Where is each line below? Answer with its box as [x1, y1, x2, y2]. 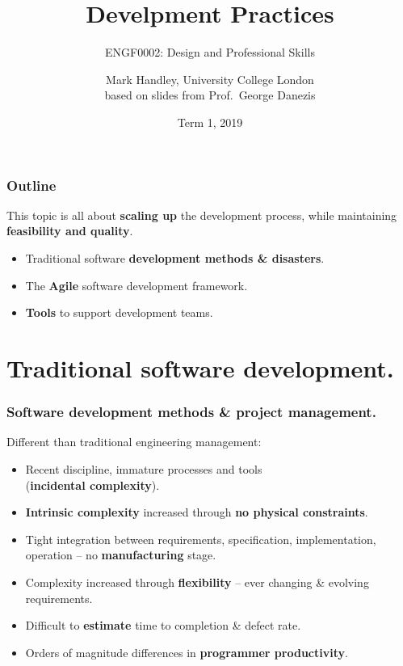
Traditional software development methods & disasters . [25, 249, 325, 266]
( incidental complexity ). [25, 476, 160, 493]
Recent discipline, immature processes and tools [25, 460, 262, 477]
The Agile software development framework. [25, 276, 248, 293]
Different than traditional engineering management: [6, 433, 262, 450]
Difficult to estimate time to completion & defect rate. [25, 617, 301, 634]
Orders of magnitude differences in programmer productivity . [25, 643, 348, 660]
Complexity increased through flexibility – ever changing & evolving [25, 573, 369, 590]
